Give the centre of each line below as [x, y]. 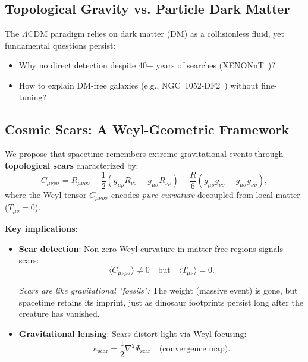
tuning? [33, 97]
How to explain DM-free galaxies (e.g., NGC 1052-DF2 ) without [139, 85]
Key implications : [41, 228]
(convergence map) [194, 349]
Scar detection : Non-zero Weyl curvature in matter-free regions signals [151, 248]
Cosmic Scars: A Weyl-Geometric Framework [147, 129]
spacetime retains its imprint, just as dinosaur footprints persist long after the [161, 302]
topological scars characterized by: [72, 165]
